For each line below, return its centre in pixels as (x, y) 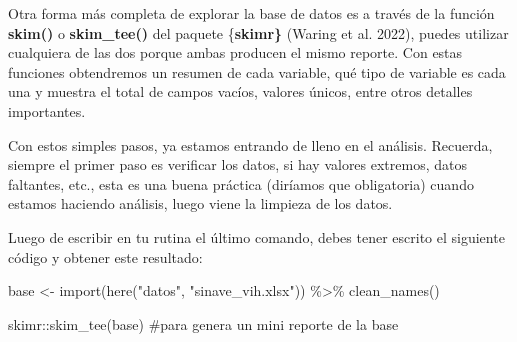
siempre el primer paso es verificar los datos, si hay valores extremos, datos (238, 164)
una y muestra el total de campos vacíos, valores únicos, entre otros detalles (240, 91)
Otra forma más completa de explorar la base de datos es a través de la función (251, 13)
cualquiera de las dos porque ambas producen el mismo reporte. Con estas (235, 52)
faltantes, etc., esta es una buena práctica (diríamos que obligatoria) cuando (241, 183)
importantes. (47, 110)
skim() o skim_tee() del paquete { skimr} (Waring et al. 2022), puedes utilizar (258, 32)
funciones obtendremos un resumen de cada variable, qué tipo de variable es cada (257, 71)
